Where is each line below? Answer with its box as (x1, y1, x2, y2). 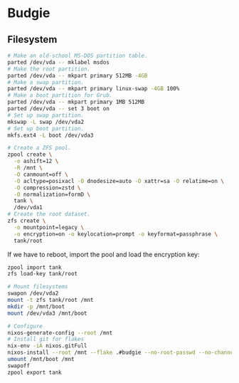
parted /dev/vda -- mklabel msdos (7, 58, 110, 65)
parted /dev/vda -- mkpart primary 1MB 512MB (7, 98, 144, 106)
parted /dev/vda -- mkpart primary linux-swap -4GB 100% (7, 85, 180, 93)
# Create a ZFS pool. (7, 145, 72, 152)
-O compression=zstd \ (14, 184, 81, 191)
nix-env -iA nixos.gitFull (7, 342, 87, 350)
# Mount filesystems (7, 283, 69, 290)
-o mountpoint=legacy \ (14, 224, 84, 231)
